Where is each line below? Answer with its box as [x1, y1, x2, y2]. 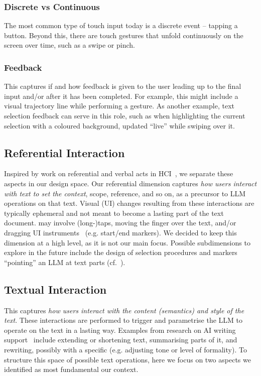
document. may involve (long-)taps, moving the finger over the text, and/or [4, 217, 236, 228]
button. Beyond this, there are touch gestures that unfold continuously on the [4, 30, 243, 40]
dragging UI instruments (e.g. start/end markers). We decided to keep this [4, 227, 237, 237]
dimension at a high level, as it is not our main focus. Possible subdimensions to [4, 237, 250, 247]
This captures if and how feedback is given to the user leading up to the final [4, 81, 241, 91]
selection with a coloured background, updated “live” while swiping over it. [4, 120, 235, 131]
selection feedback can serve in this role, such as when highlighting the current [4, 110, 245, 120]
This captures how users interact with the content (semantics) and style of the [4, 305, 244, 315]
